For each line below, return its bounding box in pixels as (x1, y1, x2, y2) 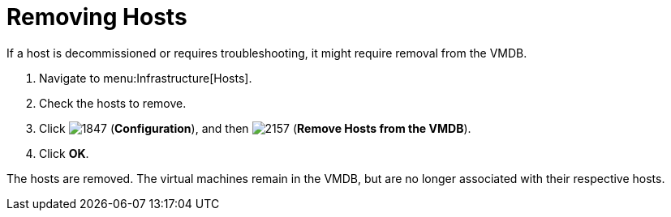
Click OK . (39, 146, 89, 160)
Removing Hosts (6, 3, 187, 31)
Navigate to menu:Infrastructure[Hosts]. (39, 70, 252, 85)
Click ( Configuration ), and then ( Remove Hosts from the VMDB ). (39, 121, 471, 135)
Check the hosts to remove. (39, 96, 187, 110)
